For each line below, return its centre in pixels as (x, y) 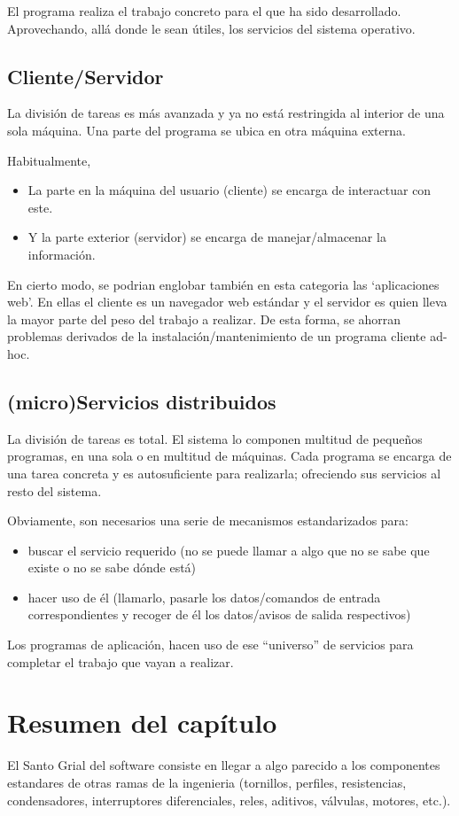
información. (62, 254)
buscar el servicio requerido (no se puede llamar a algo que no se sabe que (229, 550)
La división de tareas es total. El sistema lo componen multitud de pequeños (215, 438)
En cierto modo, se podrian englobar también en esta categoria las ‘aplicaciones (223, 284)
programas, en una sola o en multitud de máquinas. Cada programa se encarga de (229, 456)
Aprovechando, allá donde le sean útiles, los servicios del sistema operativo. (211, 28)
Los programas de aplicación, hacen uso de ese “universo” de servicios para (210, 645)
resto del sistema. (54, 490)
